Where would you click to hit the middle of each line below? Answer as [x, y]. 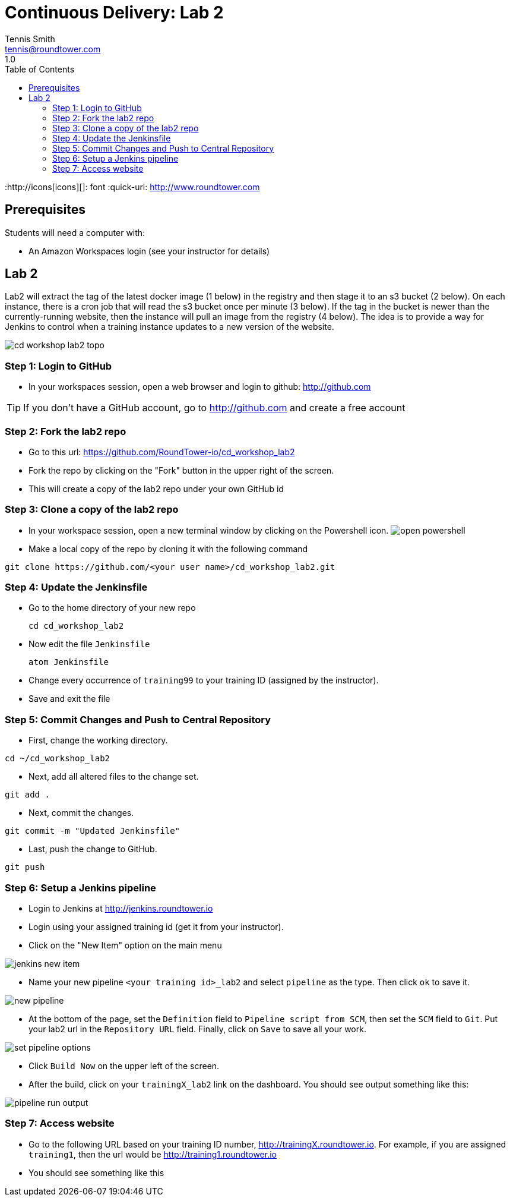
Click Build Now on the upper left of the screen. [124, 1066]
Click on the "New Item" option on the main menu [125, 945]
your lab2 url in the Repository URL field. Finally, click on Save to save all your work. [197, 1029]
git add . [27, 795]
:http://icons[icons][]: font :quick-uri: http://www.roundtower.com [132, 187]
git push [25, 867]
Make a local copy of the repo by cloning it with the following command [168, 549]
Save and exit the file [69, 699]
